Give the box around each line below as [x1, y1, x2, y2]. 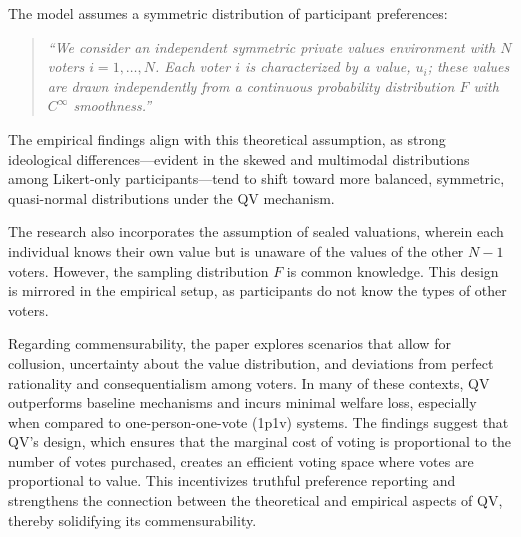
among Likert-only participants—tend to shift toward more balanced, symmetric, [8, 168, 505, 189]
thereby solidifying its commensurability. [8, 509, 257, 530]
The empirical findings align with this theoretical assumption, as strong [8, 128, 446, 149]
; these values [427, 56, 510, 77]
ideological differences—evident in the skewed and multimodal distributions [8, 148, 470, 169]
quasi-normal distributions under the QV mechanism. [8, 187, 335, 208]
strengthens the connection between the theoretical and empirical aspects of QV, [8, 490, 503, 511]
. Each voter [155, 56, 231, 77]
